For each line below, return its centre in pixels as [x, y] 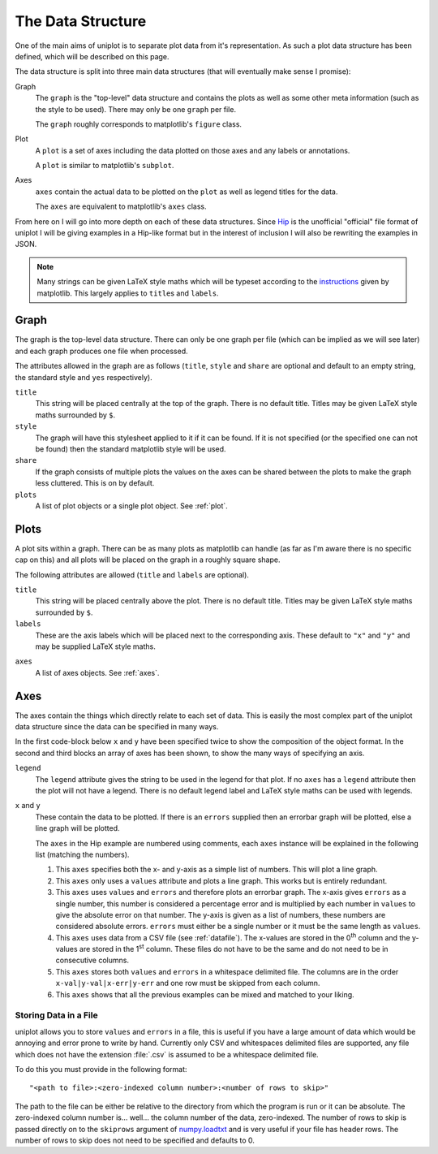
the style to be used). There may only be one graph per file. [136, 109]
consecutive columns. [92, 960]
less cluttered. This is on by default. [95, 483]
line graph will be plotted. [78, 828]
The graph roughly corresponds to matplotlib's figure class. [139, 124]
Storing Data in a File [56, 1015]
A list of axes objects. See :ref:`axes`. [97, 672]
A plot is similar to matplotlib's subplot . [105, 166]
